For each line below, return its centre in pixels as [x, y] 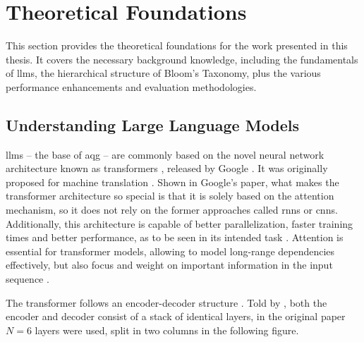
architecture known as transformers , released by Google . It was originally [167, 168]
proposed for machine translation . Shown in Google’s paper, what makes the [172, 182]
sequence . [28, 279]
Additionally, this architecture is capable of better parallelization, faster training [180, 223]
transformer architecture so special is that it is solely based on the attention [170, 196]
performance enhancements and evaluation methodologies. [131, 86]
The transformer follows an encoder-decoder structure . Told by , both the [166, 302]
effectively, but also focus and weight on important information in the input [169, 265]
